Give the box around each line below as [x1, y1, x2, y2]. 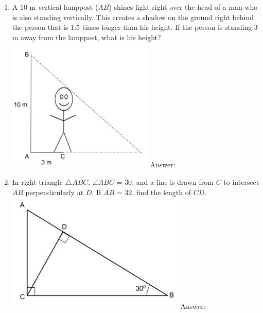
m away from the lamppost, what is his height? [12, 31, 161, 42]
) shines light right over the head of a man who [109, 2, 258, 12]
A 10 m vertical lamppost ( [12, 2, 98, 12]
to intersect [223, 176, 259, 187]
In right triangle [12, 176, 63, 187]
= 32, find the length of [116, 186, 191, 197]
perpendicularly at [25, 186, 84, 197]
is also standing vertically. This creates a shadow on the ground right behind [12, 11, 254, 22]
